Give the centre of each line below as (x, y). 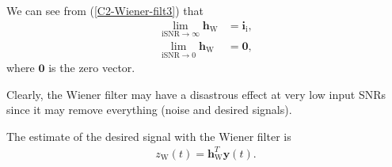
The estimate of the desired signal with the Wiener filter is (149, 136)
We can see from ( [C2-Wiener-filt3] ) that (105, 10)
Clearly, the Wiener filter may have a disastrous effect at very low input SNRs (196, 94)
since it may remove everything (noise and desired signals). (149, 110)
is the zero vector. (92, 68)
